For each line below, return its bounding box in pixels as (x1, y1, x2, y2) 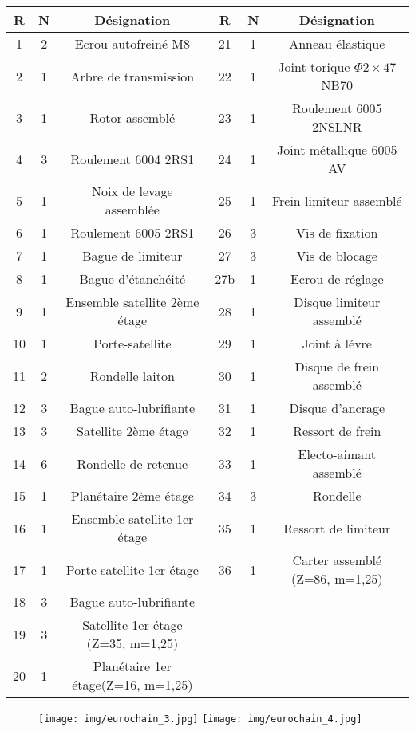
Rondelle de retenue (77, 454, 188, 473)
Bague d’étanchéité (79, 269, 186, 288)
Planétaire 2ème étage (70, 486, 194, 505)
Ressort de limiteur (283, 518, 391, 537)
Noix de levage (91, 182, 173, 200)
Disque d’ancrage (289, 399, 385, 417)
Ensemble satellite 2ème (65, 293, 200, 311)
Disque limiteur (294, 293, 381, 311)
